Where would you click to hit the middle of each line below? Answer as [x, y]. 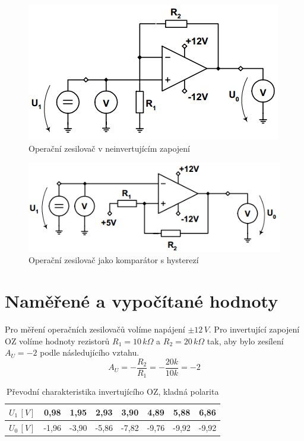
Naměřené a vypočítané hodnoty [142, 301]
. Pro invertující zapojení [254, 329]
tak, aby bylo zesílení [245, 341]
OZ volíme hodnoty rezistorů [57, 341]
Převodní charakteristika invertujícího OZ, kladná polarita [113, 392]
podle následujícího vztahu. [90, 352]
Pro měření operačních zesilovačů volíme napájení [95, 329]
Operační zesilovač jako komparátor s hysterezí [114, 260]
